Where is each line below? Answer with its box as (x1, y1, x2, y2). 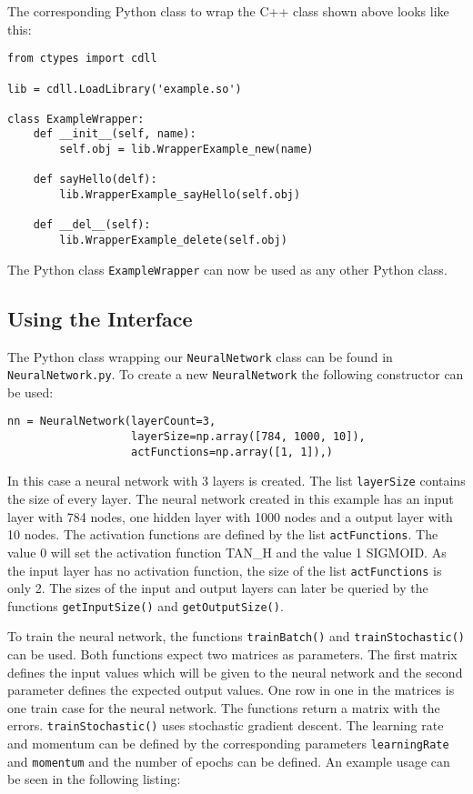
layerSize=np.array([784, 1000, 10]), (131, 430, 366, 444)
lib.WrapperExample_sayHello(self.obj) (59, 188, 301, 202)
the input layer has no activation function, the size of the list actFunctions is (7, 560, 442, 579)
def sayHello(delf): (33, 173, 157, 186)
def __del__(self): (33, 218, 151, 232)
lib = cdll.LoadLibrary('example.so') (7, 82, 242, 95)
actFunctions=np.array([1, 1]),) (131, 445, 333, 458)
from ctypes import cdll (7, 52, 157, 65)
